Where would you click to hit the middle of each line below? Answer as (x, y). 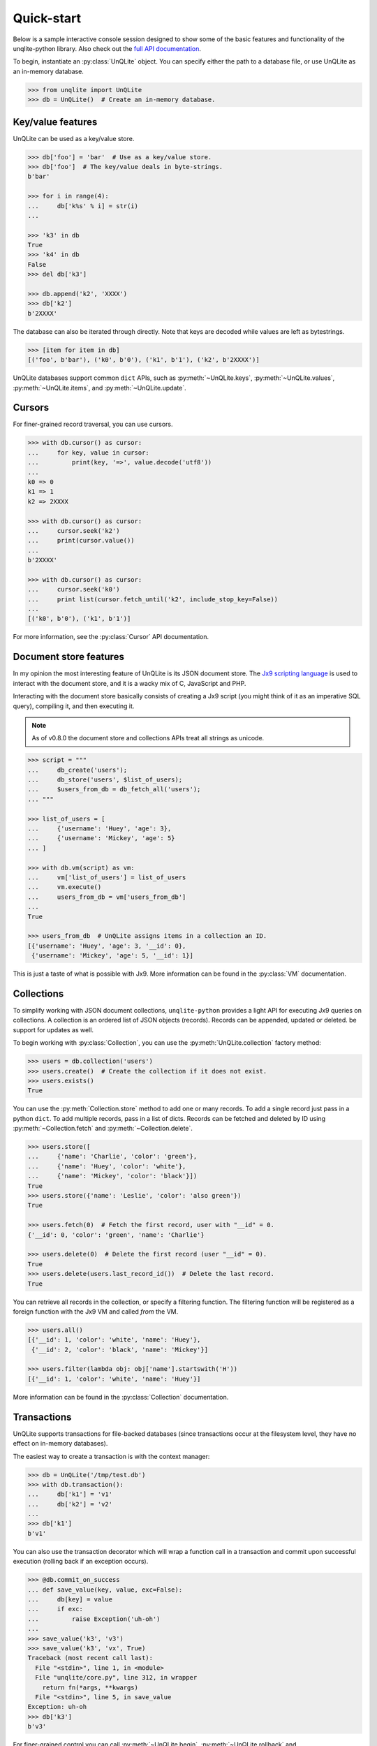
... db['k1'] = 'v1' (70, 1494)
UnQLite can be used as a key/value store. (74, 138)
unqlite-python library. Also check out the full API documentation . (107, 48)
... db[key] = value (70, 1600)
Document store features (69, 657)
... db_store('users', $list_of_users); (105, 780)
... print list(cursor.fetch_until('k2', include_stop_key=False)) (153, 599)
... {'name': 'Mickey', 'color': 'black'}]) (112, 1176)
